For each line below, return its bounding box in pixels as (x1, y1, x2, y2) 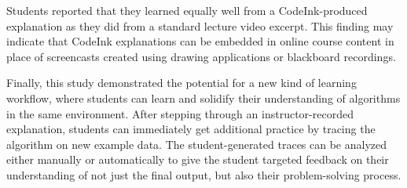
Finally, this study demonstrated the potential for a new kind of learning (6, 74, 357, 91)
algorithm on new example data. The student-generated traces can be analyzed (6, 136, 387, 152)
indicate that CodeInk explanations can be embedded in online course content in (6, 33, 394, 49)
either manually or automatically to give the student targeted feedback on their (6, 151, 389, 168)
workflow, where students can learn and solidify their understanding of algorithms (6, 89, 401, 106)
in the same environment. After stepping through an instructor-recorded (6, 105, 354, 121)
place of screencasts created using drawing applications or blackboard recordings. (6, 48, 396, 64)
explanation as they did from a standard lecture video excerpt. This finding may (6, 17, 394, 34)
